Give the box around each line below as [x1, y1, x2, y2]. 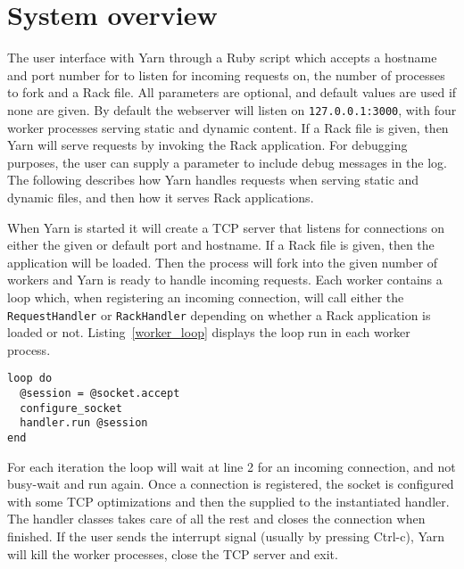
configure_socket [20, 401, 122, 415]
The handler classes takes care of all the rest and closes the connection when [7, 509, 426, 528]
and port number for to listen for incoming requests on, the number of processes [7, 65, 445, 84]
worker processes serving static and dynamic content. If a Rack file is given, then [7, 118, 449, 136]
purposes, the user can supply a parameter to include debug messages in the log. [7, 153, 448, 171]
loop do [7, 372, 53, 385]
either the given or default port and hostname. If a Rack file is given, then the [7, 235, 435, 254]
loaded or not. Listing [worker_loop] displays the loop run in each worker [7, 323, 410, 342]
